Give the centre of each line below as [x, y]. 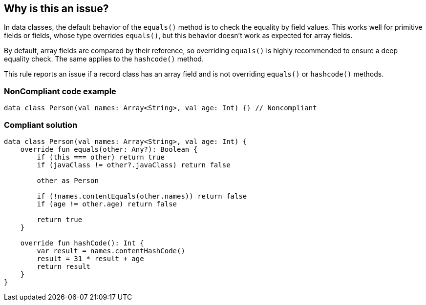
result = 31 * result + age [90, 258]
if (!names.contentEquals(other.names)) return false [142, 196]
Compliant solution [41, 125]
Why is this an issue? [56, 9]
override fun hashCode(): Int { [82, 243]
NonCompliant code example [60, 91]
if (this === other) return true [101, 157]
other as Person [68, 180]
